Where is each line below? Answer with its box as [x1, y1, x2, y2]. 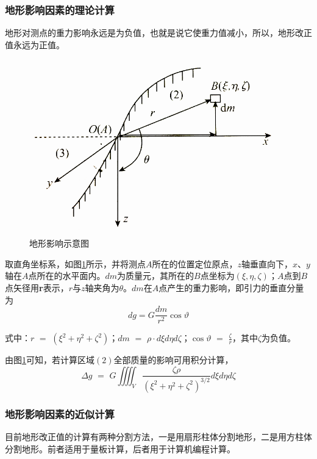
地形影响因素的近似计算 [5, 406, 115, 421]
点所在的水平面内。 [28, 269, 105, 282]
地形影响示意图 [29, 237, 89, 250]
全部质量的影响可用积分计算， [113, 353, 233, 366]
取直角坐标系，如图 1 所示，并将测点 [5, 257, 146, 270]
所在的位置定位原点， [152, 257, 238, 270]
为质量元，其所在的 [117, 269, 194, 282]
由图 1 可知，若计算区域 [5, 353, 94, 366]
